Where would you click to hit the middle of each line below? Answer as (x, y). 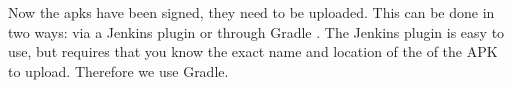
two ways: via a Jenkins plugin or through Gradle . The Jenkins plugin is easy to (256, 31)
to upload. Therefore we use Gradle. (118, 70)
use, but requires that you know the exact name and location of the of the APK (253, 51)
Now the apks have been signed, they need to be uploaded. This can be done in (251, 12)
